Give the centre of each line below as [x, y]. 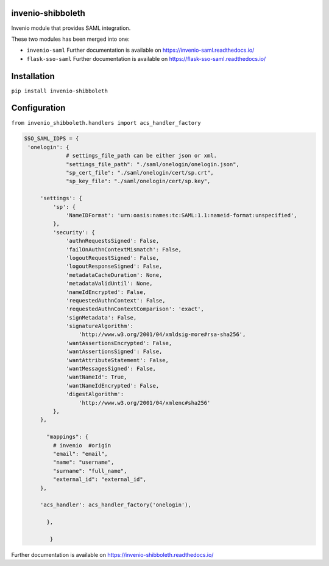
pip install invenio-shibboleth [59, 91]
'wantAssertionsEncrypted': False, [119, 343]
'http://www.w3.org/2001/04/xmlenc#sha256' [144, 403]
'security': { [74, 232]
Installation [33, 76]
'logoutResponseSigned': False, [114, 267]
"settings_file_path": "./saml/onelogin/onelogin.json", [153, 164]
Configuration [38, 108]
